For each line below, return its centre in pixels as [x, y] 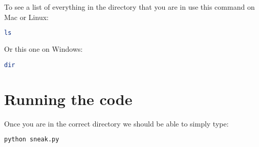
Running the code [68, 99]
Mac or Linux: [26, 17]
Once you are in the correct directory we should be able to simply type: [116, 123]
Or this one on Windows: [44, 49]
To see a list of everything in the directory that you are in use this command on [129, 7]
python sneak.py [32, 140]
